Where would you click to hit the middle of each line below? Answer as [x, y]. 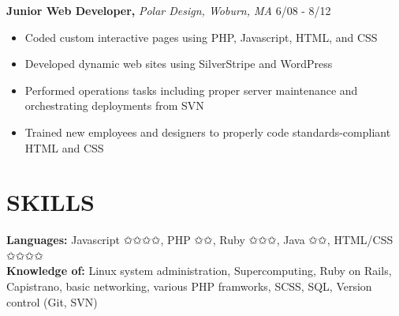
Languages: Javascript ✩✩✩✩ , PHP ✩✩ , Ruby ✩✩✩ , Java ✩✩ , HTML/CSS [200, 240]
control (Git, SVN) [52, 301]
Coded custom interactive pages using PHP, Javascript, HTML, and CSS [201, 37]
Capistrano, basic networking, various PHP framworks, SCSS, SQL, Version [189, 286]
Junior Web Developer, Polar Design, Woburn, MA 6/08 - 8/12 [169, 10]
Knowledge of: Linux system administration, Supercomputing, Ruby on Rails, [199, 271]
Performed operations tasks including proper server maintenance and [191, 90]
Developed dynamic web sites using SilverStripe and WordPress [179, 64]
